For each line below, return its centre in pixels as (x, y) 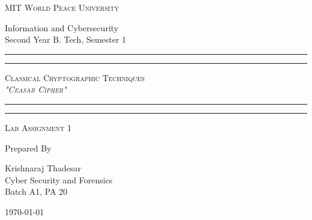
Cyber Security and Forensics (59, 179)
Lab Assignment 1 (38, 127)
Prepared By (28, 148)
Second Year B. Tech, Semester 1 (66, 39)
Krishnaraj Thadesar (43, 168)
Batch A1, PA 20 (36, 191)
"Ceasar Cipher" (36, 89)
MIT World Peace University (62, 7)
